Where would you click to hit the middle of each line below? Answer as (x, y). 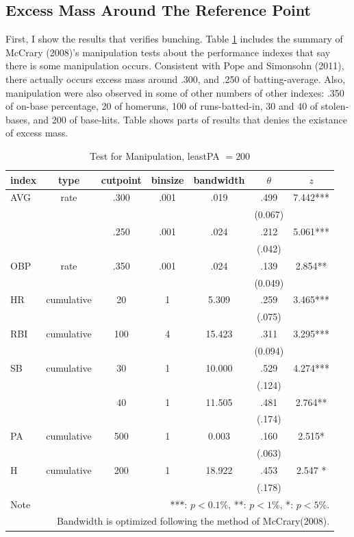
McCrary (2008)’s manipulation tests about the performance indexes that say (168, 52)
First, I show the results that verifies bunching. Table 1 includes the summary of (174, 39)
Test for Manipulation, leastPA (154, 155)
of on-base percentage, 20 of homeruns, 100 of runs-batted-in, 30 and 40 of (162, 106)
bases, (18, 119)
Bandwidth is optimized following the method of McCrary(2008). (193, 521)
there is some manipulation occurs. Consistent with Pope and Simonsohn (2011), (175, 65)
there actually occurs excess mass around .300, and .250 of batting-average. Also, (176, 79)
